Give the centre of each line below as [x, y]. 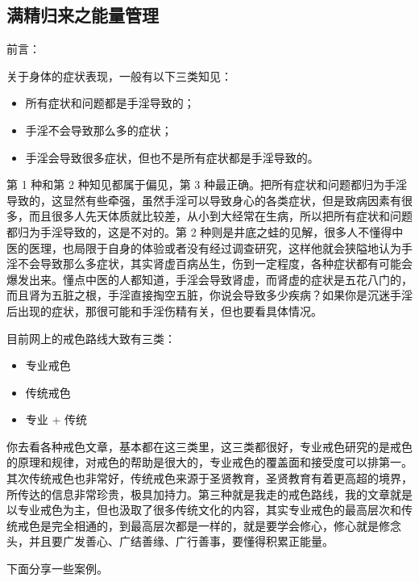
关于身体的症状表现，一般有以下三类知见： [119, 75]
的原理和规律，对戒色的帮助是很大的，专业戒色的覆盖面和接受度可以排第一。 [209, 462]
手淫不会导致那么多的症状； [99, 130]
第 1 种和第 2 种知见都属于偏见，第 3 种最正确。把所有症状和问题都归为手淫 [207, 184]
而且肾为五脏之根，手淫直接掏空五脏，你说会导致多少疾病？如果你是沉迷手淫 [209, 295]
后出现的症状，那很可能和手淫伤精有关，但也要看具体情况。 [164, 310]
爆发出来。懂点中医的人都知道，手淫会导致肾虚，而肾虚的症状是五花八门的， [209, 279]
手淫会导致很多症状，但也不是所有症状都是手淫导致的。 [172, 157]
